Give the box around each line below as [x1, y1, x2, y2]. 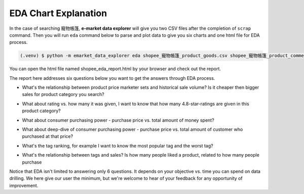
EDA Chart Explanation [9, 8, 107, 19]
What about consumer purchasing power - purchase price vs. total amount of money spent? [22, 117, 215, 123]
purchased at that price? [22, 133, 73, 139]
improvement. [9, 182, 39, 188]
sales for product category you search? [22, 91, 104, 98]
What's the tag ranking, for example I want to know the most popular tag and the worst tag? [22, 142, 213, 149]
